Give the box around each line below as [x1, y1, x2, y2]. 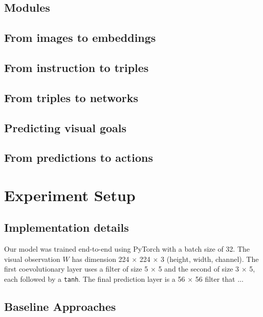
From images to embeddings [4, 30, 156, 45]
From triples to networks [4, 89, 138, 105]
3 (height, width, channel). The [161, 253, 259, 264]
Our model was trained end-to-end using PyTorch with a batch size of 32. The [4, 243, 250, 254]
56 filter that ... [195, 274, 244, 284]
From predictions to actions [4, 150, 153, 165]
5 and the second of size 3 [158, 263, 239, 274]
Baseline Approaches [4, 299, 116, 314]
